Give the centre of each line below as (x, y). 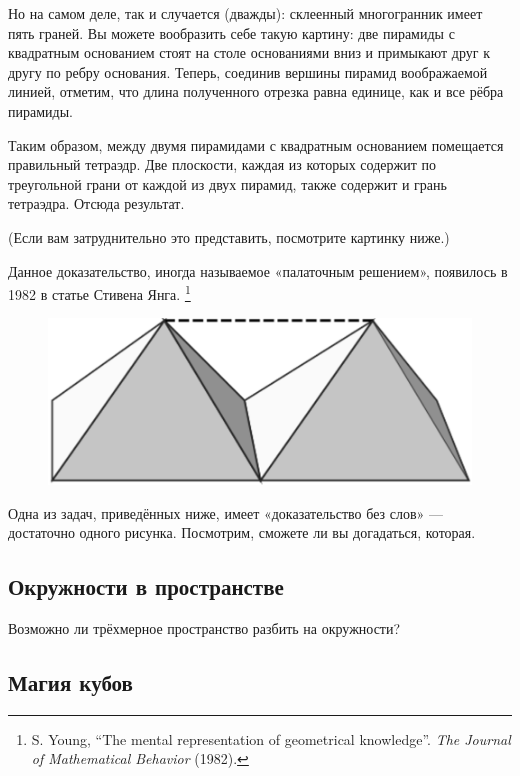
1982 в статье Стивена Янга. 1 (99, 292)
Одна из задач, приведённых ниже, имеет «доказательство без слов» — (226, 512)
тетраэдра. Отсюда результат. (96, 203)
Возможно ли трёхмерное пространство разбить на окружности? (204, 627)
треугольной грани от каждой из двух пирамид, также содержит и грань (227, 183)
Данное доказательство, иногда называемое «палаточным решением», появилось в (258, 270)
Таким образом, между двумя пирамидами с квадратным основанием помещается (256, 144)
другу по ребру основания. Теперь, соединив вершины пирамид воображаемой (248, 71)
